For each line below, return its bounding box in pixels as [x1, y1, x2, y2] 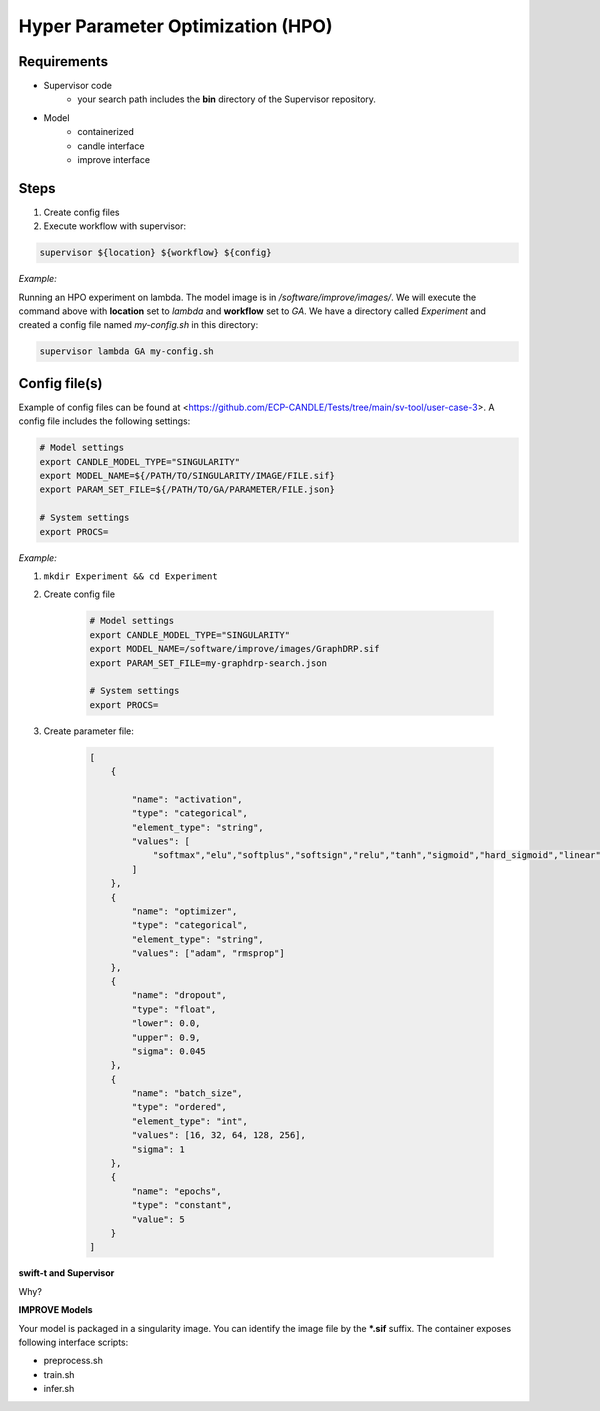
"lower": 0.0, [131, 1018, 201, 1029]
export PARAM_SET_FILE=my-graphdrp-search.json [89, 657, 327, 669]
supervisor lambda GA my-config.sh [39, 346, 214, 357]
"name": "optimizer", [131, 906, 238, 917]
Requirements [18, 53, 109, 70]
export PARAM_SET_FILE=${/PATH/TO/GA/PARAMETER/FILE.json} [39, 484, 335, 495]
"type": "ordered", [131, 1101, 227, 1113]
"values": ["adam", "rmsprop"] [131, 948, 285, 959]
